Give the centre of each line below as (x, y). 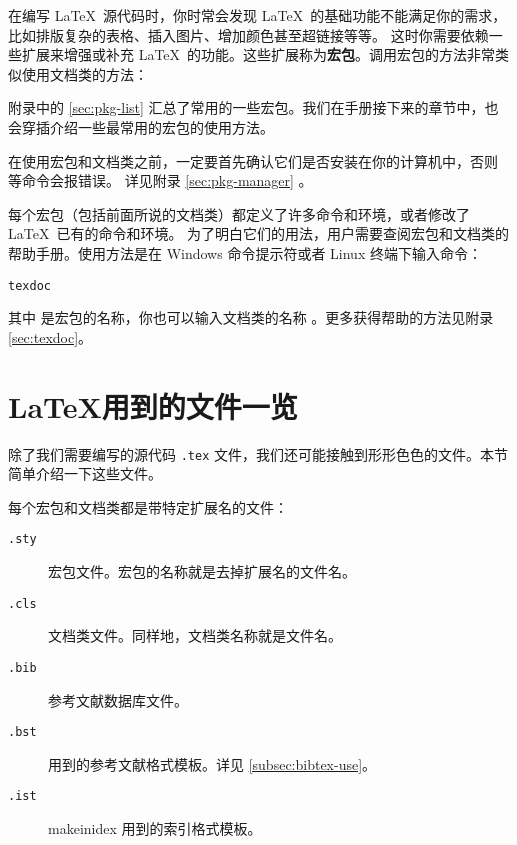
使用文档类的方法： (84, 73)
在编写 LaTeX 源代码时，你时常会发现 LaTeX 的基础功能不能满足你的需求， (257, 15)
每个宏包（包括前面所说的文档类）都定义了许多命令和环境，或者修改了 (239, 213)
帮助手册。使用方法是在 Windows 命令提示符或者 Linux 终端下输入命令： (245, 252)
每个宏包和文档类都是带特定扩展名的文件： (148, 506)
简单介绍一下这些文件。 (85, 473)
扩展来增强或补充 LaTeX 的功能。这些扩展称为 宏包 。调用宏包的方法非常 (258, 54)
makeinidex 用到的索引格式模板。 (155, 828)
